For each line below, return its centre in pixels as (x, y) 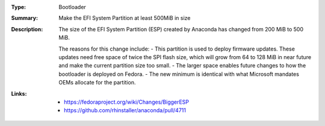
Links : (19, 93)
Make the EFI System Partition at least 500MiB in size (125, 18)
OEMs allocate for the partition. (97, 83)
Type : (19, 7)
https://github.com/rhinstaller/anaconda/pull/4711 (125, 110)
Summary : (25, 18)
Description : (27, 29)
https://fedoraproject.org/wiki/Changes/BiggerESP (127, 102)
